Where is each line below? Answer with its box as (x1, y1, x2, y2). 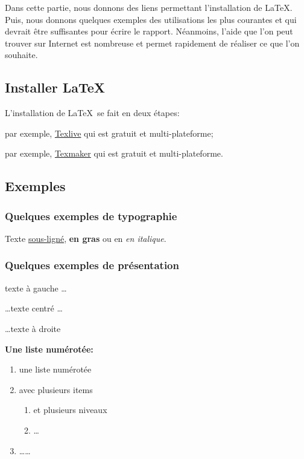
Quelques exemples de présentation (5, 258, 179, 273)
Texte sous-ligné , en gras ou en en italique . (5, 232, 166, 244)
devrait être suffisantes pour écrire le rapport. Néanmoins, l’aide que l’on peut (5, 25, 293, 37)
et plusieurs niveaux (33, 403, 107, 416)
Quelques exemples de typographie (5, 208, 177, 223)
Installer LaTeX (5, 78, 106, 97)
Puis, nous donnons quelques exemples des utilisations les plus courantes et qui (5, 13, 297, 25)
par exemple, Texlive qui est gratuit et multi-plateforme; (5, 126, 214, 139)
